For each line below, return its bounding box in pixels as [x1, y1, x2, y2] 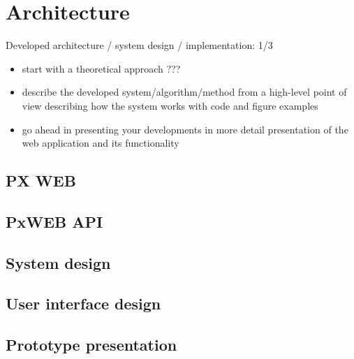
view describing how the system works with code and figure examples [22, 98, 318, 112]
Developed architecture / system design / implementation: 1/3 [6, 38, 273, 52]
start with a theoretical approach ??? [22, 61, 181, 75]
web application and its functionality [22, 135, 179, 150]
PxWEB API [6, 210, 103, 232]
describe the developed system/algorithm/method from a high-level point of [22, 85, 347, 99]
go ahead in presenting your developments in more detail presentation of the [22, 122, 348, 136]
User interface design [6, 293, 161, 314]
